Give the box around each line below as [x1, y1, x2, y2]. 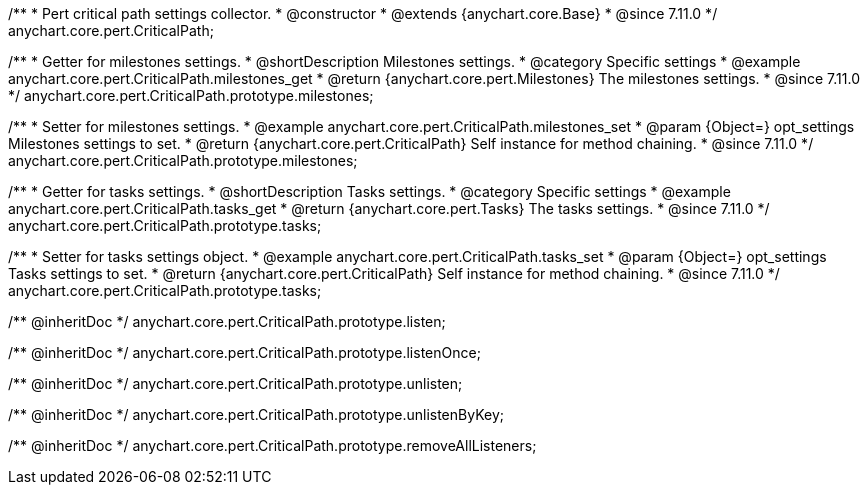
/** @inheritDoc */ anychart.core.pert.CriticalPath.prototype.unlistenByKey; [8, 406, 504, 423]
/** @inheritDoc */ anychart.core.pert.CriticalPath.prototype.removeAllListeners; [8, 437, 537, 454]
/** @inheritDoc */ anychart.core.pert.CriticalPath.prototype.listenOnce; [8, 344, 481, 361]
